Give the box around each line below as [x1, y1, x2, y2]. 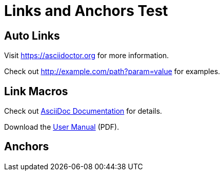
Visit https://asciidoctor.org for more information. [4, 51, 169, 60]
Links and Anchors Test [4, 2, 168, 20]
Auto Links [4, 29, 60, 42]
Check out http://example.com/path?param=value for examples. [4, 67, 220, 76]
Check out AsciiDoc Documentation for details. [4, 107, 162, 116]
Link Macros [4, 84, 68, 98]
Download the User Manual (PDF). [4, 122, 119, 132]
